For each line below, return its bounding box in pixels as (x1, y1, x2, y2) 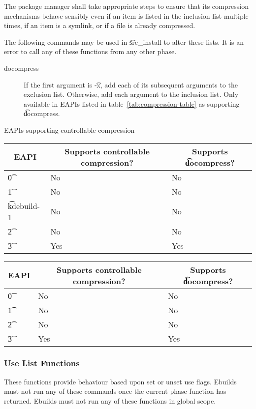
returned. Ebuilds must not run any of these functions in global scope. (4, 395, 216, 406)
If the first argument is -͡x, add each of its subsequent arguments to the (24, 79, 238, 89)
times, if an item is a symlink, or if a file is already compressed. (4, 20, 195, 30)
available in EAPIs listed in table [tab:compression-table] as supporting (24, 98, 240, 109)
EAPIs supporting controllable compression (4, 124, 135, 135)
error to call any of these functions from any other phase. (4, 46, 177, 57)
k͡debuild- (8, 200, 40, 211)
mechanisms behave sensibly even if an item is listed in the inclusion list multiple (4, 10, 249, 21)
